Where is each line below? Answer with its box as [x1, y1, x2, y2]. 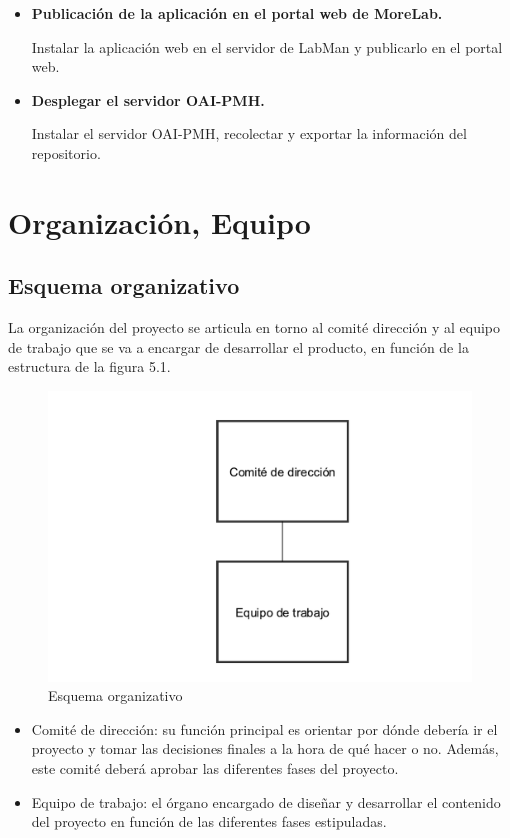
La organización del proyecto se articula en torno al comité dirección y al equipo [8, 317, 500, 338]
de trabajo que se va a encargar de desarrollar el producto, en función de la [8, 336, 469, 357]
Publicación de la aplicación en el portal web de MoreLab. [31, 3, 443, 23]
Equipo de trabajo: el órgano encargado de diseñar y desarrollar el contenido [31, 791, 501, 812]
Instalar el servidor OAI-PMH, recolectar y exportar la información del [31, 123, 467, 144]
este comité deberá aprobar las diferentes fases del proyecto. [31, 757, 399, 778]
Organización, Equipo [8, 201, 311, 242]
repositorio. [31, 142, 101, 163]
